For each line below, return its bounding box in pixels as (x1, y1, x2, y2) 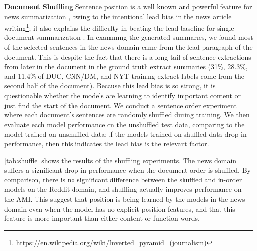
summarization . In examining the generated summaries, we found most (36, 32, 253, 42)
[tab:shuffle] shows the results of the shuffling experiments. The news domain (4, 155, 237, 165)
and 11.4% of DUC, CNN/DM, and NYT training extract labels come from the (4, 71, 244, 81)
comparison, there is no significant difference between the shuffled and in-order (4, 174, 242, 184)
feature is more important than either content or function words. (4, 213, 200, 223)
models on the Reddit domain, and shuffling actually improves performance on (4, 184, 242, 194)
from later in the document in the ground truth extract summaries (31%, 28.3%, (4, 61, 248, 72)
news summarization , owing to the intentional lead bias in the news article (4, 11, 232, 21)
